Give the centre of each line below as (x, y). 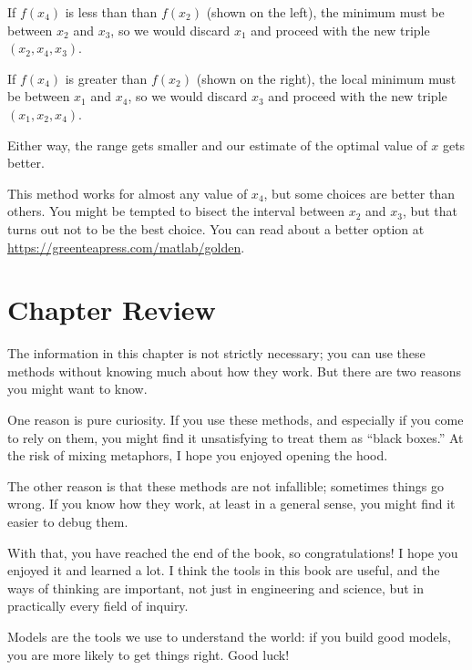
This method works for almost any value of (128, 193)
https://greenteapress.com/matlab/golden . (126, 247)
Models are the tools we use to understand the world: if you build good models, (230, 636)
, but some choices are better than (359, 193)
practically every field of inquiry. (98, 606)
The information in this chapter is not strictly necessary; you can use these (216, 353)
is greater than (106, 78)
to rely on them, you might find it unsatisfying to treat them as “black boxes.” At (236, 437)
